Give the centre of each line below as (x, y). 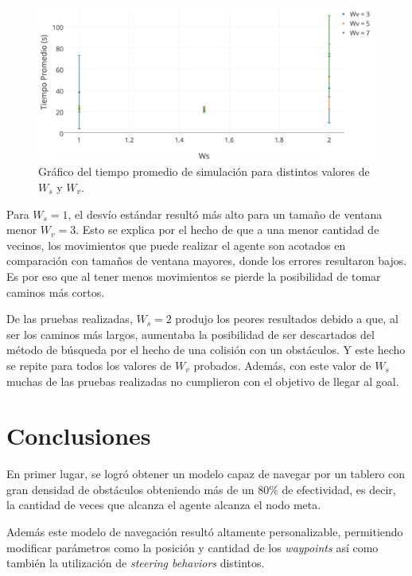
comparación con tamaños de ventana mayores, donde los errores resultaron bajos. (207, 261)
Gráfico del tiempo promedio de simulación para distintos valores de (204, 171)
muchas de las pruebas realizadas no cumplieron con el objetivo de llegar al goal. (203, 381)
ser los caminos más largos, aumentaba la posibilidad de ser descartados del (190, 334)
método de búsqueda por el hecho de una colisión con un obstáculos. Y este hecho (206, 350)
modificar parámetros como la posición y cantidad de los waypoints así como (192, 547)
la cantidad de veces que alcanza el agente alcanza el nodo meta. (164, 505)
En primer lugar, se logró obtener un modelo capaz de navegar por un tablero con (206, 474)
